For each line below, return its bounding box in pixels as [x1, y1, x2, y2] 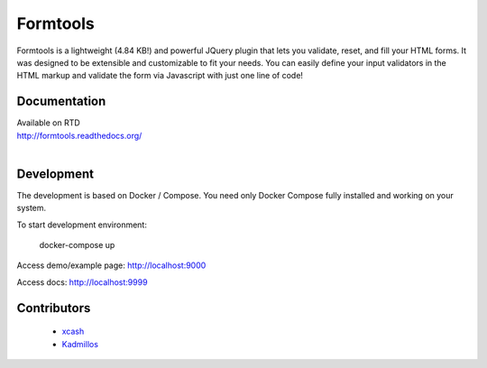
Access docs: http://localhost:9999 [16, 276, 148, 288]
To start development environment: [16, 219, 148, 230]
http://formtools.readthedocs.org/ [16, 130, 142, 141]
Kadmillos [61, 338, 99, 349]
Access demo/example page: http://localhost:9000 [16, 260, 207, 271]
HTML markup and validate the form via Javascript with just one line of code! [16, 70, 304, 81]
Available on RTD [16, 117, 80, 128]
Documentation [16, 94, 106, 109]
